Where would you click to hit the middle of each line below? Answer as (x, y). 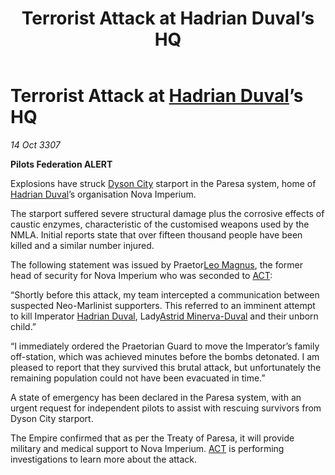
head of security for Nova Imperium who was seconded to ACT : (141, 275)
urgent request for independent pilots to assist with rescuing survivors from (166, 408)
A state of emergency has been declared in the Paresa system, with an (156, 397)
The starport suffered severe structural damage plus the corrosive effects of (167, 213)
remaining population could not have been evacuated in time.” (138, 378)
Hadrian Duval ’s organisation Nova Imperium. (103, 194)
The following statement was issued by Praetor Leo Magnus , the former (157, 264)
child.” (23, 326)
